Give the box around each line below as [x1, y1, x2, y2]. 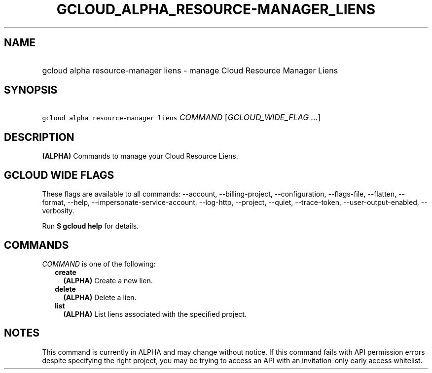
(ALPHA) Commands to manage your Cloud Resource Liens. [42, 152, 238, 161]
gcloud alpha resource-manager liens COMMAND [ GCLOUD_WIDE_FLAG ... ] [42, 112, 321, 123]
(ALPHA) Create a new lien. [63, 276, 153, 285]
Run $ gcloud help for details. [42, 222, 139, 231]
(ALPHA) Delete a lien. [63, 293, 137, 302]
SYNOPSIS [4, 84, 58, 97]
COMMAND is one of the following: [42, 259, 156, 268]
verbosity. [42, 206, 74, 215]
